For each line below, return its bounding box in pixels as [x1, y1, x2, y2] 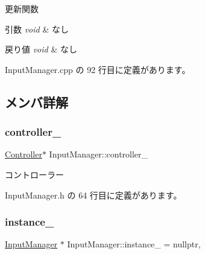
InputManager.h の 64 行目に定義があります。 [5, 188, 182, 201]
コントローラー [5, 168, 64, 180]
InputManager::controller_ [49, 148, 148, 160]
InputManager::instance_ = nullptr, [67, 238, 201, 250]
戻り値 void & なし [5, 43, 77, 56]
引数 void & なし [5, 22, 69, 35]
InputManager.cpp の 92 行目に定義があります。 [5, 63, 191, 75]
